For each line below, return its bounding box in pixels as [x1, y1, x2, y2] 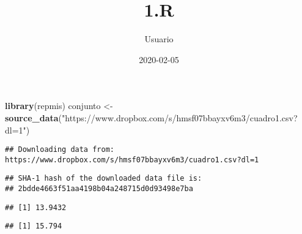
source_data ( [5, 111, 62, 124]
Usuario [144, 32, 174, 45]
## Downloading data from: [5, 145, 114, 154]
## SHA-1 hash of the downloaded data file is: [5, 174, 202, 183]
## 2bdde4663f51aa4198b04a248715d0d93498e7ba [5, 184, 193, 194]
